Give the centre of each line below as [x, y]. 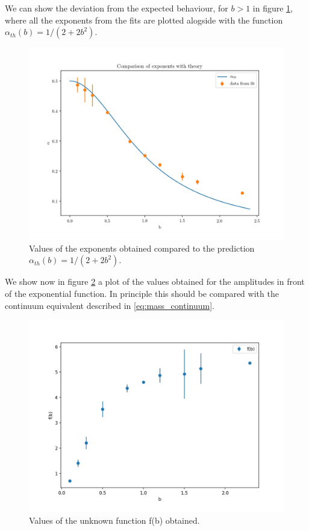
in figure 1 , [273, 8]
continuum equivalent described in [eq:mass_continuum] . [110, 305]
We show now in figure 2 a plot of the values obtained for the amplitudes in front [155, 281]
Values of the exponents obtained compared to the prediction [142, 248]
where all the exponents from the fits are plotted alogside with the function [144, 20]
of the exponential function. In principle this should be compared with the [142, 293]
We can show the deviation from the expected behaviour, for [117, 8]
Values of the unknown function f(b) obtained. [114, 520]
